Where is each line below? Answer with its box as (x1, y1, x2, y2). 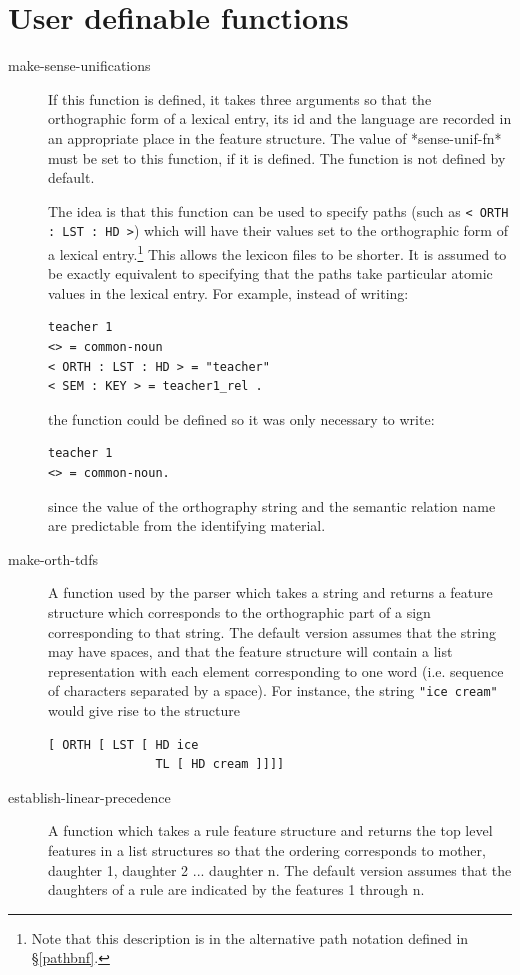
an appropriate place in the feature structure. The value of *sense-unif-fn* (48, 127, 502, 148)
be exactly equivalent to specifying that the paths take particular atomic (48, 263, 493, 284)
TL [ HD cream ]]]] (155, 757, 285, 772)
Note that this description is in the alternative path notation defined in (31, 927, 469, 948)
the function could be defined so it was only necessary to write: (48, 408, 435, 429)
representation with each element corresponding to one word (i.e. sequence (48, 660, 504, 681)
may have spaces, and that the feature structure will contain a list (48, 641, 453, 662)
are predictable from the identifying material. (48, 515, 326, 536)
